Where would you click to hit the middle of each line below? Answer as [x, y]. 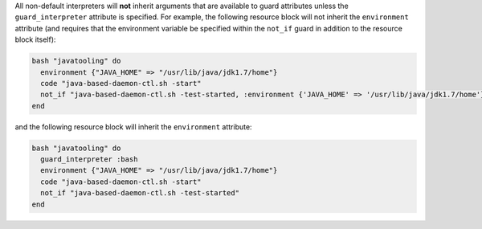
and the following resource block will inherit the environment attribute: [133, 127]
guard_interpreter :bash [89, 159]
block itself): [35, 39]
